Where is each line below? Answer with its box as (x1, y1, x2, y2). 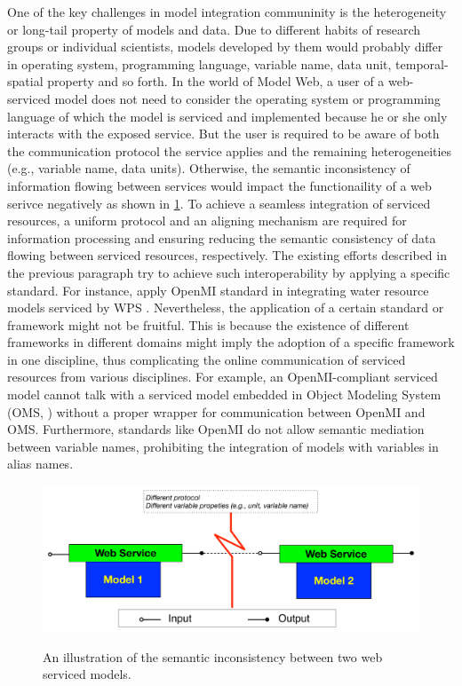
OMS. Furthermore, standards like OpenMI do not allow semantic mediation (7, 420, 425, 438)
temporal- (395, 54, 449, 73)
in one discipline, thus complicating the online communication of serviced (7, 350, 406, 368)
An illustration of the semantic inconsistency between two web (43, 647, 383, 666)
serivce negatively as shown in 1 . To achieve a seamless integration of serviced (7, 193, 431, 212)
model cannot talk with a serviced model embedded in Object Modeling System (7, 385, 442, 404)
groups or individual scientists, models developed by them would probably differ (7, 37, 443, 56)
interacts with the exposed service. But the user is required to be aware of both (7, 124, 440, 143)
